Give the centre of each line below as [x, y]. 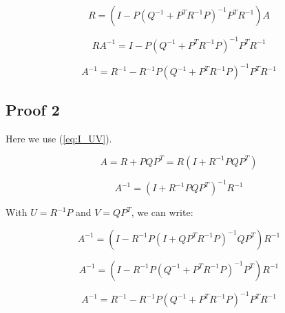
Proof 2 [33, 110]
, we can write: [162, 212]
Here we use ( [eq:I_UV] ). [59, 139]
